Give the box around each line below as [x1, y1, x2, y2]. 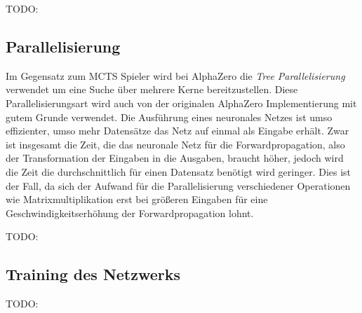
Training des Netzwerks [6, 263, 181, 285]
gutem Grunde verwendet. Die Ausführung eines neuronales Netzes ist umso [6, 109, 333, 124]
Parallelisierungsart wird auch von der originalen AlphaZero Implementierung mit [6, 95, 357, 110]
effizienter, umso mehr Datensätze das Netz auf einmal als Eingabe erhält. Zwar [6, 123, 349, 138]
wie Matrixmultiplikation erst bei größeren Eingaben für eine [6, 192, 268, 207]
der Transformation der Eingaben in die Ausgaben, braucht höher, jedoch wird [6, 151, 344, 165]
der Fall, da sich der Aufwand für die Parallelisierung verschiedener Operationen [6, 178, 351, 193]
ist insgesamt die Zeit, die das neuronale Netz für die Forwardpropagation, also [6, 137, 345, 151]
